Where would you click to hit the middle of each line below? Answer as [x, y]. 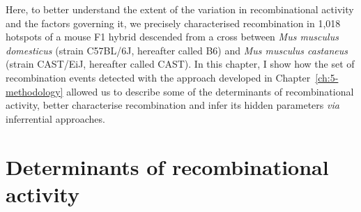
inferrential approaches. [55, 118]
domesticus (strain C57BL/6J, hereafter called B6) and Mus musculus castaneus [177, 50]
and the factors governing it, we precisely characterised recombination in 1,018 [173, 23]
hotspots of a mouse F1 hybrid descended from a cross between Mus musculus [172, 37]
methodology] [34, 91]
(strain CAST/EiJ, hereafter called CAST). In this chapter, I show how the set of [180, 64]
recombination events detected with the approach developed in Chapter [158, 77]
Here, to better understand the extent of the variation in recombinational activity [180, 9]
